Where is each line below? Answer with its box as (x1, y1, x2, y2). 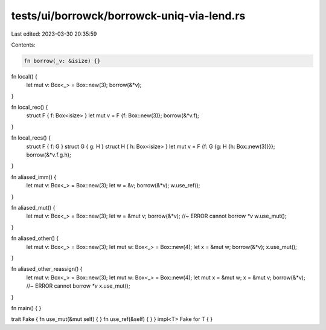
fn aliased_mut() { (11, 204, 56, 211)
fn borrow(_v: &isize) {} (24, 57, 101, 64)
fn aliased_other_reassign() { (11, 265, 83, 273)
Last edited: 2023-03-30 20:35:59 (11, 30, 97, 37)
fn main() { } (11, 304, 42, 311)
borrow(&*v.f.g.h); (26, 151, 72, 158)
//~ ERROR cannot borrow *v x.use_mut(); (26, 282, 130, 290)
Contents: (11, 41, 36, 48)
